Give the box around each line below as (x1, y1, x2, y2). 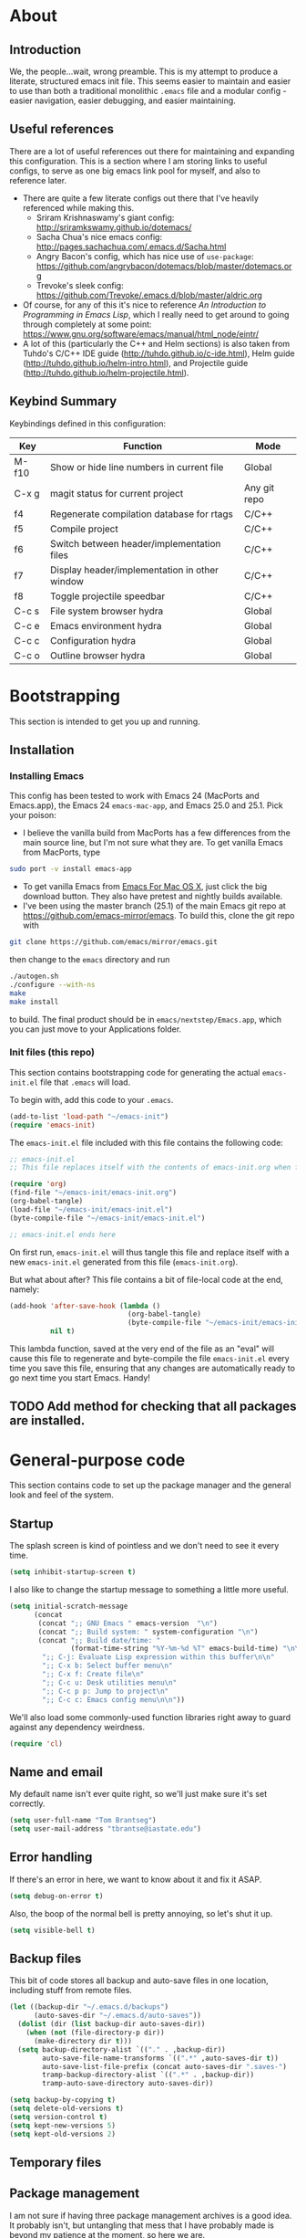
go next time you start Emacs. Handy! (9, 1372, 150, 1383)
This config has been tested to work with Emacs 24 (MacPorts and (9, 791, 260, 802)
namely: (9, 1284, 39, 1295)
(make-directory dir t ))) (33, 2036, 132, 2045)
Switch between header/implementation (49, 537, 221, 550)
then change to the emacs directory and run (9, 954, 170, 964)
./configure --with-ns (9, 980, 96, 989)
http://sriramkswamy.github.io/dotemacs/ (36, 221, 192, 233)
